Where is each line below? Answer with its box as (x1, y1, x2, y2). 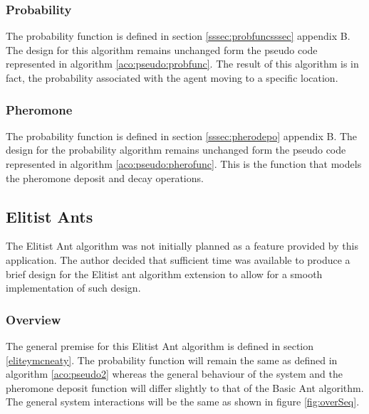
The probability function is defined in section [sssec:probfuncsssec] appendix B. (6, 28, 350, 43)
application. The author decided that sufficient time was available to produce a (6, 252, 350, 267)
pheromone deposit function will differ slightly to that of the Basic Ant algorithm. (6, 380, 364, 395)
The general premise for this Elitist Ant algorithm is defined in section (6, 338, 314, 353)
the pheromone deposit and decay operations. (6, 170, 204, 185)
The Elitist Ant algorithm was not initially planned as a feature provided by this (6, 238, 358, 253)
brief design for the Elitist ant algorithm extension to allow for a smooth (6, 266, 323, 281)
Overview (6, 310, 61, 328)
